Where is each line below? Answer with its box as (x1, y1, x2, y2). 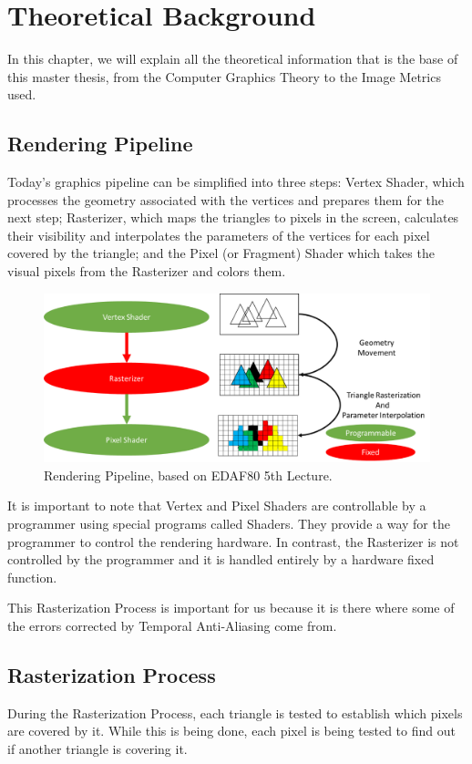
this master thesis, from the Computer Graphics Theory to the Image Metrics (7, 67, 441, 86)
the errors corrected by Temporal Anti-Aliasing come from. (7, 615, 337, 635)
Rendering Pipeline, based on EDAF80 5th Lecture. (44, 465, 333, 484)
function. (7, 567, 57, 586)
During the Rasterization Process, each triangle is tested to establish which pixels (7, 703, 463, 722)
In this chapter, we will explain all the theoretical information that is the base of (7, 49, 458, 68)
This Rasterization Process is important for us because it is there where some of (7, 598, 455, 617)
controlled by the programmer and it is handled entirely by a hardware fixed (7, 550, 435, 569)
